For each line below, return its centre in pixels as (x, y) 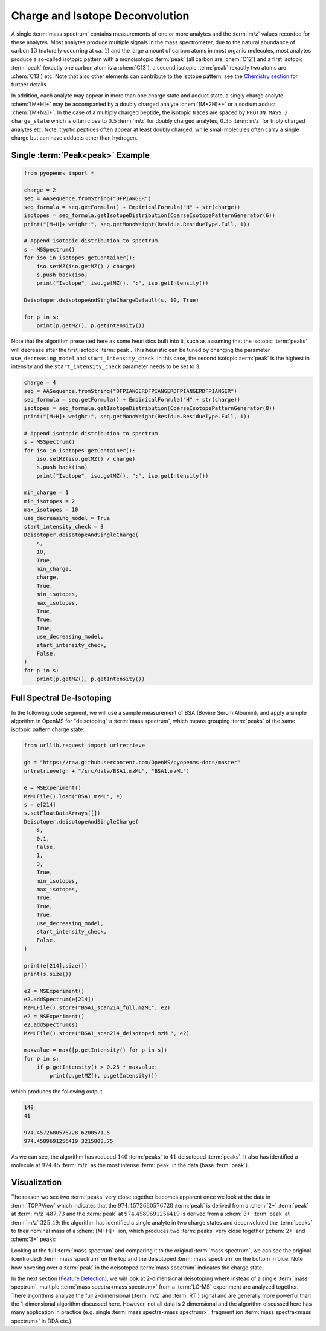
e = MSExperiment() (53, 788)
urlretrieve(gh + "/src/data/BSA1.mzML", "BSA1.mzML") (107, 771)
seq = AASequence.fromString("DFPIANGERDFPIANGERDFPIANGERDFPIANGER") (131, 391)
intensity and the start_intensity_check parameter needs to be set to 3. (106, 366)
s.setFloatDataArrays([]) (62, 813)
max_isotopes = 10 (51, 510)
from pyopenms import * (59, 173)
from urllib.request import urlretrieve (84, 746)
